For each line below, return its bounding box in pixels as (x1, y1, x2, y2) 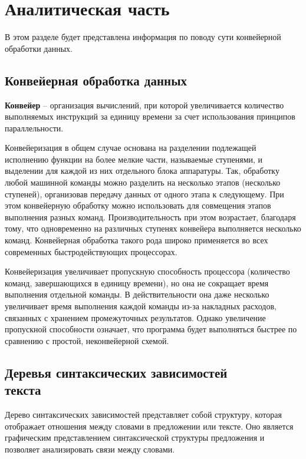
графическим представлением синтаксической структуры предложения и (5, 431, 265, 444)
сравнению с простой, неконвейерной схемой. (5, 334, 169, 346)
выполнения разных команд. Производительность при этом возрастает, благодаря (5, 210, 296, 223)
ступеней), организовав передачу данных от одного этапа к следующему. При (5, 187, 284, 200)
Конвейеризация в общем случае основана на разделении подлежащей (5, 141, 256, 154)
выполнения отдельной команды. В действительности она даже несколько (5, 288, 269, 301)
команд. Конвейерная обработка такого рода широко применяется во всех (5, 234, 268, 246)
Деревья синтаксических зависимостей (5, 363, 228, 381)
